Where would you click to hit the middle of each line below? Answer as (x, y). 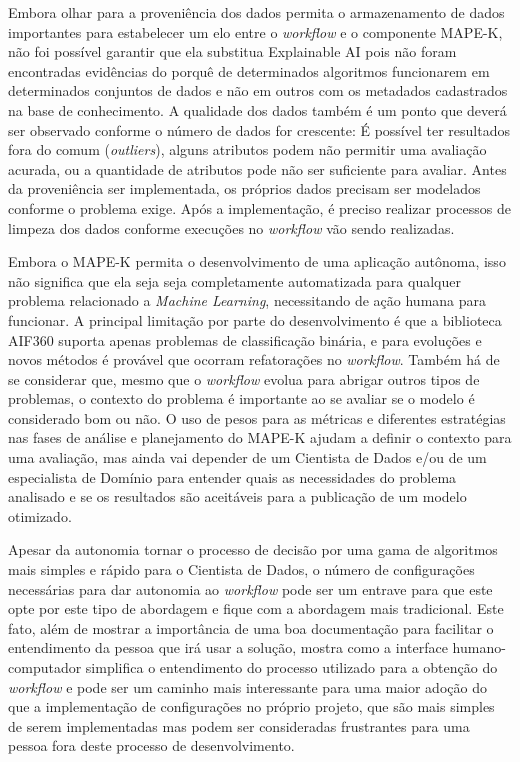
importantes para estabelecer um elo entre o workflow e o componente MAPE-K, (255, 31)
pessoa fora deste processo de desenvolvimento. (151, 745)
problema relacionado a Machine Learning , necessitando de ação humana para (247, 300)
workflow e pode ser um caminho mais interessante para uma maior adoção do (247, 686)
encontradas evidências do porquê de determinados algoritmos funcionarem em (249, 70)
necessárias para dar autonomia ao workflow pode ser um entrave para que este (250, 588)
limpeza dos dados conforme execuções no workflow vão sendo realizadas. (231, 227)
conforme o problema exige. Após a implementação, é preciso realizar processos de (259, 207)
